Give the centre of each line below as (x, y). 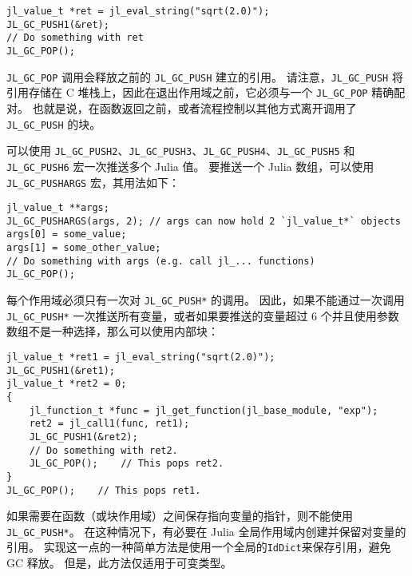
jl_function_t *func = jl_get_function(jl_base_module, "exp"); (204, 410)
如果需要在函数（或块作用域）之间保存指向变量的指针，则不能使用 (180, 516)
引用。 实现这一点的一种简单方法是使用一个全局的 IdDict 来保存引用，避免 (199, 547)
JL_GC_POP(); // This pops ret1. (104, 490)
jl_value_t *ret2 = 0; (67, 384)
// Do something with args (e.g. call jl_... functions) (161, 261)
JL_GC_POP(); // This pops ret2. (127, 464)
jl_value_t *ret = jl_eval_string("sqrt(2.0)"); (138, 11)
